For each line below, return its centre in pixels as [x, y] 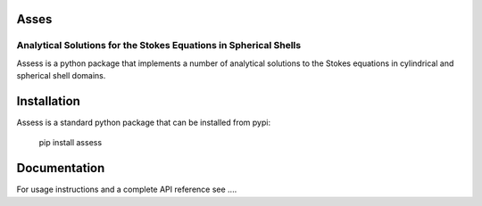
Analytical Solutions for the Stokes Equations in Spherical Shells [159, 45]
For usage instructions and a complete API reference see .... [127, 190]
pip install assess [71, 143]
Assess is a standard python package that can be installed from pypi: [144, 123]
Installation [48, 101]
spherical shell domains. [61, 76]
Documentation [61, 168]
